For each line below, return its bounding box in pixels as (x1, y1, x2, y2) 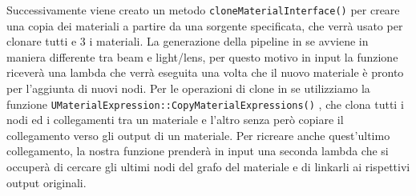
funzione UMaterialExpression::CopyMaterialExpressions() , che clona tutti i (6, 95, 404, 112)
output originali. (6, 174, 87, 190)
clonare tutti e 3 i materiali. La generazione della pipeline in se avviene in (6, 33, 369, 50)
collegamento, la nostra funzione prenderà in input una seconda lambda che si (6, 142, 389, 159)
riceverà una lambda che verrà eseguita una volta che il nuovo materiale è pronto (6, 64, 404, 81)
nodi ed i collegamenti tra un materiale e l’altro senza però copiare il (6, 111, 344, 128)
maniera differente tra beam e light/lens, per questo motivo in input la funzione (6, 48, 398, 65)
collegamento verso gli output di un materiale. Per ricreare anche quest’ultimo (6, 126, 390, 143)
